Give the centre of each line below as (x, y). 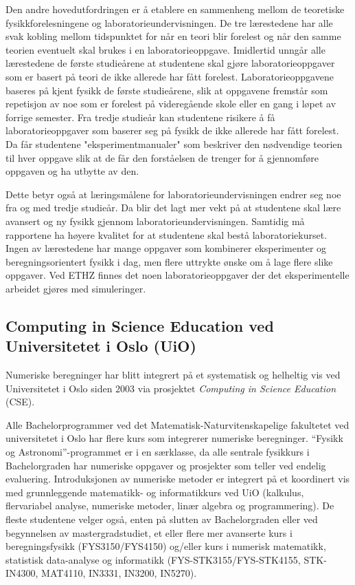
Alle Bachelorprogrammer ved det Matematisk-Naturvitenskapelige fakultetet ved (177, 424)
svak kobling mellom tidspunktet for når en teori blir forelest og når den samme (173, 36)
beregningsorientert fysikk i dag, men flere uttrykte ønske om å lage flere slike (169, 261)
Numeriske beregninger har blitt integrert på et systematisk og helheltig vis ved (173, 375)
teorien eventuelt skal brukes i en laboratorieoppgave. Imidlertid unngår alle (165, 49)
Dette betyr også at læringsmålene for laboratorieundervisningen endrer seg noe (173, 194)
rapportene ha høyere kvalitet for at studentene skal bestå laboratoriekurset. (167, 234)
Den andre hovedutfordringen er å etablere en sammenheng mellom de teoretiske (175, 9)
